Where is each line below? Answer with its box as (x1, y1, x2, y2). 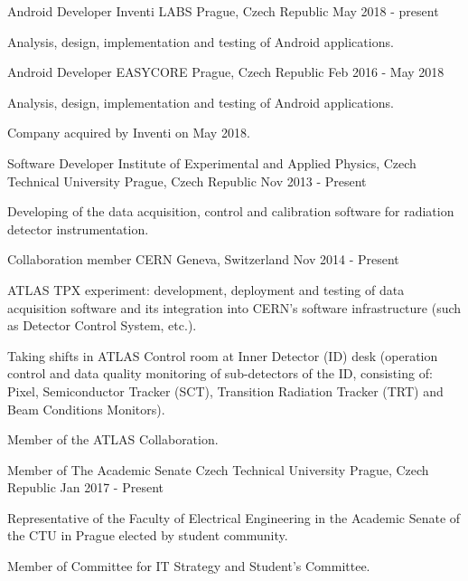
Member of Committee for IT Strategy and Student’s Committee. (7, 557, 370, 576)
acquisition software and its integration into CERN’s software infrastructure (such (7, 298, 462, 317)
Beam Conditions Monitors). (7, 399, 165, 418)
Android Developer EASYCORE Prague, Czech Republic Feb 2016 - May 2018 (7, 62, 445, 81)
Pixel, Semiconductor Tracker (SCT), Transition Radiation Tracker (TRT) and (7, 381, 444, 400)
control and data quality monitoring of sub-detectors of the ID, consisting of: (7, 364, 433, 383)
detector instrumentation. (7, 219, 149, 238)
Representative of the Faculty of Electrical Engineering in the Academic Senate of (7, 508, 461, 527)
